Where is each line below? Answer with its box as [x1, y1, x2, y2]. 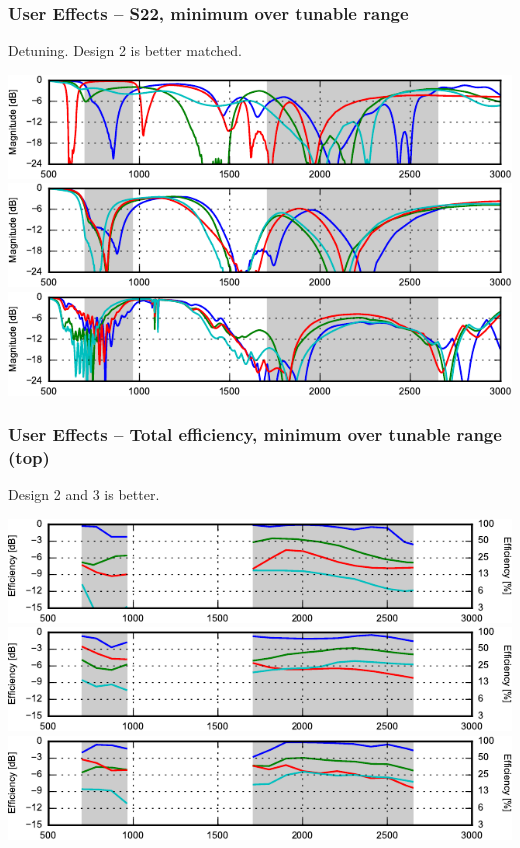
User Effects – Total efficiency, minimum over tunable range [8, 422, 502, 447]
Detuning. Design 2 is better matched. [8, 40, 242, 61]
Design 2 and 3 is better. [8, 484, 160, 505]
